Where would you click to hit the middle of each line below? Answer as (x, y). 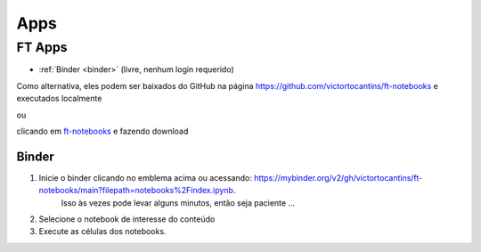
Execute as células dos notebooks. (102, 232)
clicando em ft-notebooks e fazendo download (102, 131)
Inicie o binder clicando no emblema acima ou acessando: (146, 177)
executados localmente (59, 99)
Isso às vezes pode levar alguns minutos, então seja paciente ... (178, 203)
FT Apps (42, 47)
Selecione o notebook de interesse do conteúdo (127, 219)
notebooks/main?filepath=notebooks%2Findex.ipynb (136, 191)
